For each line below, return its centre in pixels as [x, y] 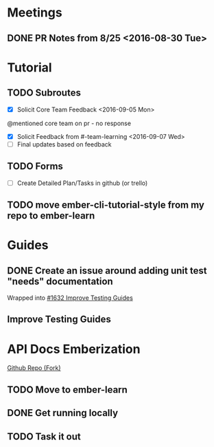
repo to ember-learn [51, 216]
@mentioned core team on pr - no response [69, 123]
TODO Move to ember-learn [68, 390]
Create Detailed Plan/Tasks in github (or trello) [82, 183]
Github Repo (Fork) [34, 368]
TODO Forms [35, 166]
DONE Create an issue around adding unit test [107, 271]
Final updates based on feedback [64, 144]
